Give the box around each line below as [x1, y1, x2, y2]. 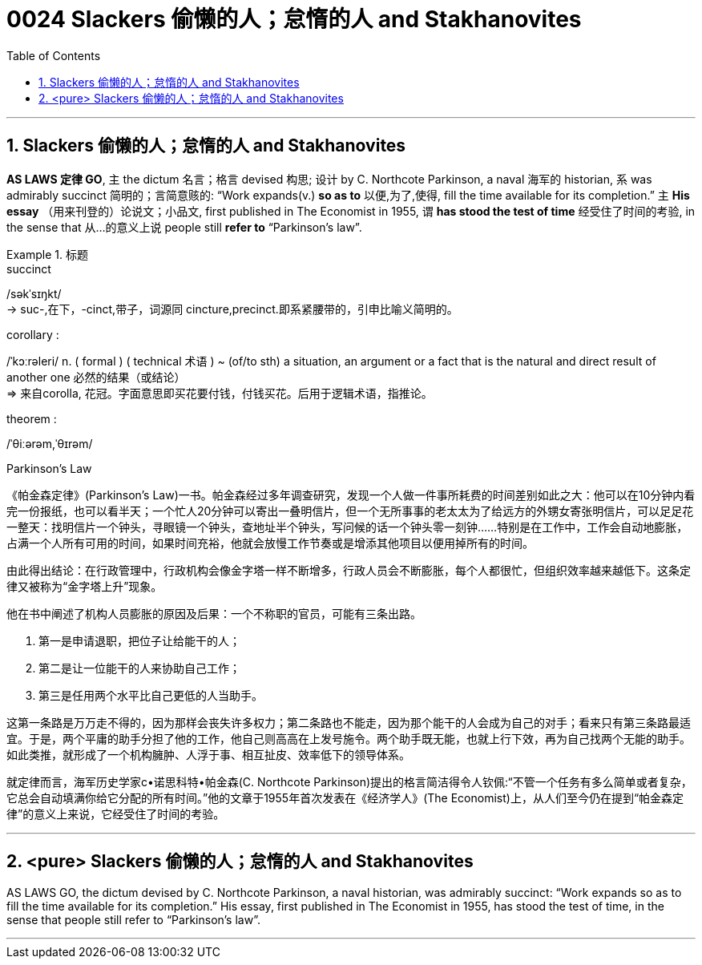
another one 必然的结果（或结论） [6, 369, 186, 384]
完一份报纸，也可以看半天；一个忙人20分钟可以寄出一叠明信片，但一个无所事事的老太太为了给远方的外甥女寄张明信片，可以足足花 [6, 503, 694, 518]
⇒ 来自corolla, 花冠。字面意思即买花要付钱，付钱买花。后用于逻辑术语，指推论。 [6, 386, 433, 400]
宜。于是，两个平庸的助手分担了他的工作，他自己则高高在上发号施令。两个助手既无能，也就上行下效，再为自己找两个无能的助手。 [6, 731, 691, 745]
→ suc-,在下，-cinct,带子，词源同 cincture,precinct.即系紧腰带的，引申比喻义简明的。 [6, 301, 458, 316]
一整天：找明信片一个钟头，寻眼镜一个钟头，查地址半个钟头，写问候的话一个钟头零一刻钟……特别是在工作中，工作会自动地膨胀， [6, 519, 688, 534]
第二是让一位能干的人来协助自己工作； [38, 660, 240, 675]
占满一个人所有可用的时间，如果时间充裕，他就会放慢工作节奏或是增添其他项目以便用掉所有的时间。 [6, 535, 534, 550]
